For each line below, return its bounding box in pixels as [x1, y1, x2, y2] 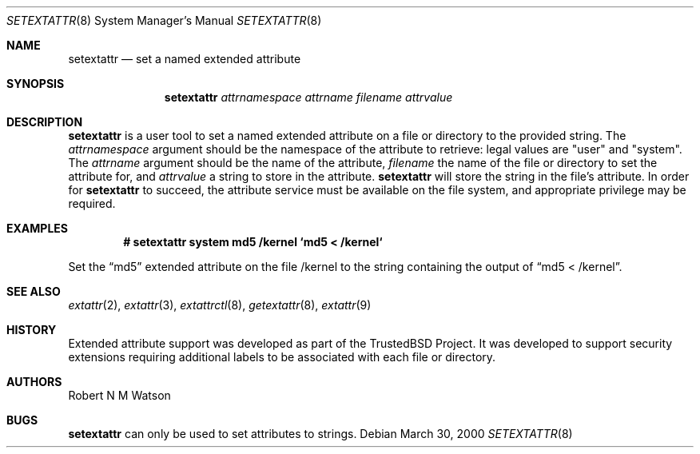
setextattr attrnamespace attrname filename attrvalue [164, 90, 453, 104]
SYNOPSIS [6, 77, 65, 90]
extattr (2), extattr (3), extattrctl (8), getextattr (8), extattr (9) [68, 298, 372, 312]
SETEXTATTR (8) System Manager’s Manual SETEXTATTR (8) [6, 14, 322, 27]
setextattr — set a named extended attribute [68, 52, 301, 66]
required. [68, 197, 116, 210]
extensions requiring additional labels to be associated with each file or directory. [68, 350, 496, 364]
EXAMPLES [6, 221, 68, 235]
